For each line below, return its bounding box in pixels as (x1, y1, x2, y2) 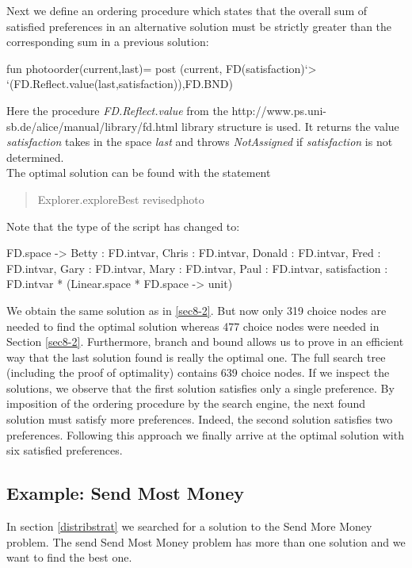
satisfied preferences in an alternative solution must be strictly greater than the (6, 17, 392, 34)
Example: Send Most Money (6, 481, 244, 505)
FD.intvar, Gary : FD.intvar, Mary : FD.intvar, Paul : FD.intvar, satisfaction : (6, 259, 388, 276)
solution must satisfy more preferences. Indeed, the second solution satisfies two (6, 411, 393, 428)
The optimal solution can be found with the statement (6, 164, 271, 181)
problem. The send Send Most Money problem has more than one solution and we (6, 533, 406, 550)
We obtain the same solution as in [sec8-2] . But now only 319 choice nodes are (6, 301, 387, 318)
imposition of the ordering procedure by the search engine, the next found (6, 395, 366, 412)
